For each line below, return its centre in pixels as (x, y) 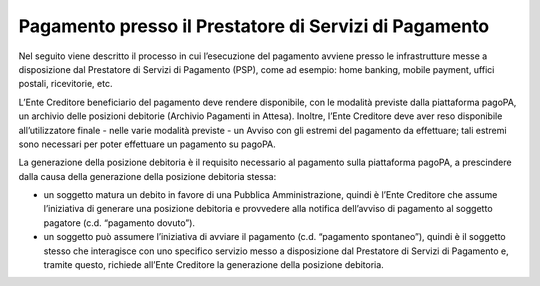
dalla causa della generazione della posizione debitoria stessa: (147, 176)
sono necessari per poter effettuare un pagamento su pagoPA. (147, 144)
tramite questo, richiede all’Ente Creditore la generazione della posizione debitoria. (213, 265)
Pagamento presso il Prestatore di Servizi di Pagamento (254, 26)
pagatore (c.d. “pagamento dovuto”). (119, 222)
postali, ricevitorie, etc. (65, 84)
